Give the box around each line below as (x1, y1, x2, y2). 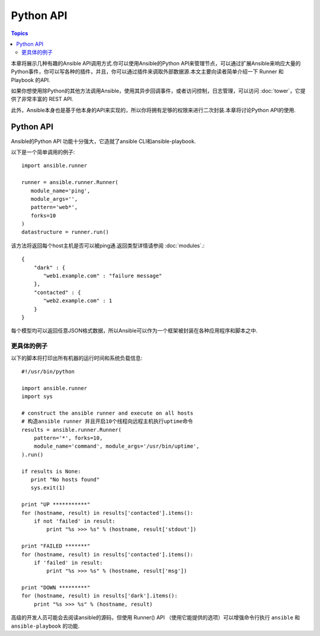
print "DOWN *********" (21, 584, 91, 591)
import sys (21, 393, 53, 400)
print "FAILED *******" (21, 543, 91, 549)
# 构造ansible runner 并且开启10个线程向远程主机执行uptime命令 (21, 418, 193, 425)
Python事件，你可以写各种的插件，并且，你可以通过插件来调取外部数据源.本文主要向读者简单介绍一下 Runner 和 (11, 68, 284, 75)
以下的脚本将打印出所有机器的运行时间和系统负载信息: (11, 354, 143, 362)
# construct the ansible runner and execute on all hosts (21, 410, 194, 416)
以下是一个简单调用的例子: (11, 148, 75, 156)
